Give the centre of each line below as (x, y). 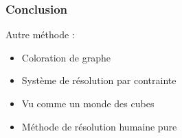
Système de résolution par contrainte (99, 80)
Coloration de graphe (66, 57)
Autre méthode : (40, 34)
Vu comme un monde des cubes (88, 103)
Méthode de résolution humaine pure (99, 126)
